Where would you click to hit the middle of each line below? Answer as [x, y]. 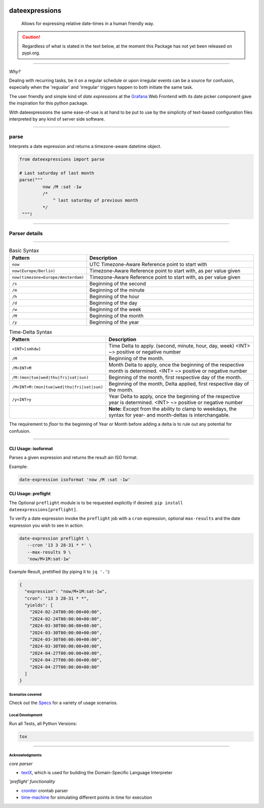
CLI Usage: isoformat [31, 448]
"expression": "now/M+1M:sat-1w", [66, 591]
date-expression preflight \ [54, 538]
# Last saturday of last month [57, 173]
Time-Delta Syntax [31, 332]
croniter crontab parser [45, 790]
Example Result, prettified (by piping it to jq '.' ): [60, 571]
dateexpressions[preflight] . [43, 509]
